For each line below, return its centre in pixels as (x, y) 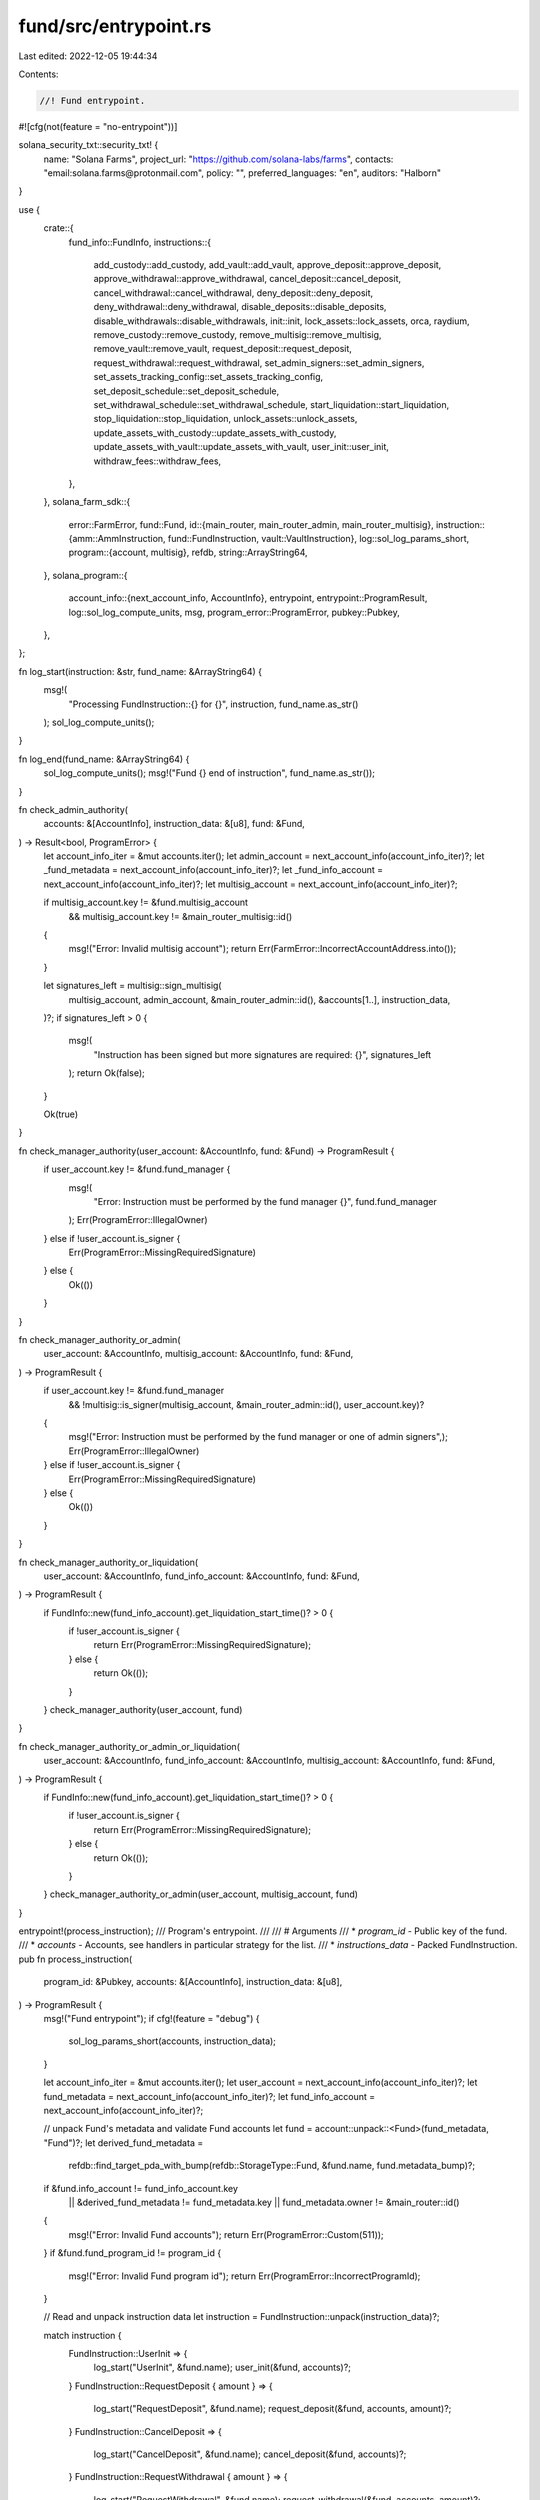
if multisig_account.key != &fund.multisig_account (146, 902)
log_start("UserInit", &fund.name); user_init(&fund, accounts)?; (222, 2367)
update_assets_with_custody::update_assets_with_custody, (215, 432)
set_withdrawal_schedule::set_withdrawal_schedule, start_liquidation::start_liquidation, (271, 404)
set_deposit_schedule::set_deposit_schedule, (186, 391)
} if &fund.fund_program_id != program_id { (132, 2253)
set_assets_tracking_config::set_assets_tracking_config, (208, 377)
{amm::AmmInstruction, (117, 539)
